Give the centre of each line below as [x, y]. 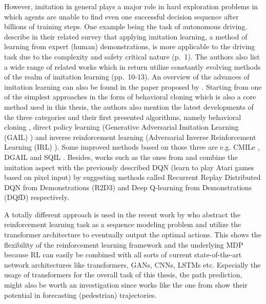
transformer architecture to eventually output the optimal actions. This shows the [133, 235]
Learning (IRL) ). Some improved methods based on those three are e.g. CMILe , [132, 147]
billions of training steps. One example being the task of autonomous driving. [126, 26]
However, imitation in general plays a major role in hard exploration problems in [131, 6]
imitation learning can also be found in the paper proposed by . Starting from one [133, 86]
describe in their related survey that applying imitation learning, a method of [126, 36]
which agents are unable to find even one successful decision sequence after [121, 16]
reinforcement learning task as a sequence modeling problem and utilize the [122, 224]
